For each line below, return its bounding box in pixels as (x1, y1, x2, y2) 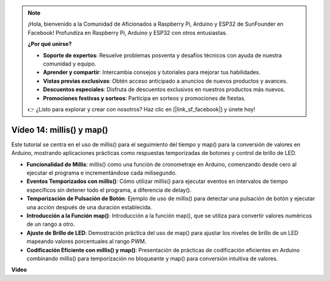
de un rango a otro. (26, 220, 75, 228)
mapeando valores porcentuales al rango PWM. (26, 238, 147, 245)
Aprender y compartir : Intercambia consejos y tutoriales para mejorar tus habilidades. (43, 69, 261, 76)
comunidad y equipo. (43, 60, 97, 67)
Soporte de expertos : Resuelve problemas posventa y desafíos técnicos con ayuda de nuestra (43, 51, 282, 59)
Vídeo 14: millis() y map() (11, 124, 108, 135)
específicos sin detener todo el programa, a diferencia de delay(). (26, 186, 192, 193)
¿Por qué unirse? (28, 40, 72, 48)
